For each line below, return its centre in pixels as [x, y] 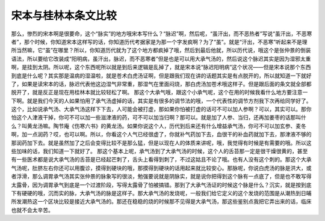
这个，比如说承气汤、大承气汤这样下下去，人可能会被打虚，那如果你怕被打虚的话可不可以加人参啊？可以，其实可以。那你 [161, 109]
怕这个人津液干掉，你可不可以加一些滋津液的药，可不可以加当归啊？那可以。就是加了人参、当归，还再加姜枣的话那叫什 [159, 118]
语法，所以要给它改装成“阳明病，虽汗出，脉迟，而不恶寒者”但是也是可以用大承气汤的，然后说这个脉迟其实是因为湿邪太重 [161, 59]
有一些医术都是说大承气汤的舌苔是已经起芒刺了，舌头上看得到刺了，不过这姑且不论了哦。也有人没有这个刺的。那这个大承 [161, 160]
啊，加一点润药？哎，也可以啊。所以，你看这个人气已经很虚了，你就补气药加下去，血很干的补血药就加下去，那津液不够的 [161, 135]
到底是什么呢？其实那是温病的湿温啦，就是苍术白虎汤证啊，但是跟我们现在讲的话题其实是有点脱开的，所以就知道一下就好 [161, 76]
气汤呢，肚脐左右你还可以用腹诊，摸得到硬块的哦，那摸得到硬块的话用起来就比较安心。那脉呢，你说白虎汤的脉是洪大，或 [161, 168]
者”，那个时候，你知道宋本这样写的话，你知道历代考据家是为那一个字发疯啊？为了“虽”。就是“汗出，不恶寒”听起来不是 [156, 41]
